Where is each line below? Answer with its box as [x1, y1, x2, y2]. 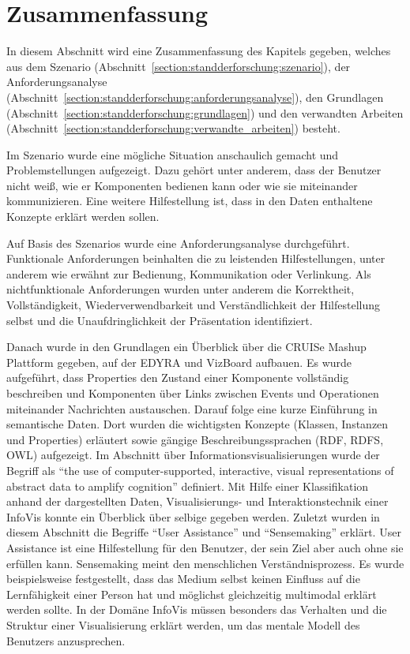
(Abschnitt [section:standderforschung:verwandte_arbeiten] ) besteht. [6, 120, 340, 136]
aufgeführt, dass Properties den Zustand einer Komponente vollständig [6, 369, 349, 386]
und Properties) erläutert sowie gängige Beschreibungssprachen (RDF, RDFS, [6, 431, 384, 447]
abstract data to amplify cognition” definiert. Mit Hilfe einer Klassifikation [6, 477, 369, 494]
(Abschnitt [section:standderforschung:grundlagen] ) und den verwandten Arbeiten [6, 104, 404, 121]
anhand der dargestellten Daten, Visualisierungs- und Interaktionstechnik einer [6, 493, 389, 510]
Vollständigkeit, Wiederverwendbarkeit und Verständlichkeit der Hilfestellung [6, 297, 380, 313]
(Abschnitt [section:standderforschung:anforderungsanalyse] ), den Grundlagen [6, 88, 384, 105]
